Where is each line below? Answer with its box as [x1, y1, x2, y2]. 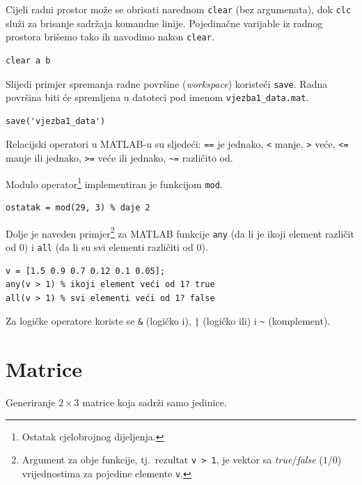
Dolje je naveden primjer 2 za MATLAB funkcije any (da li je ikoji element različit [6, 224, 354, 240]
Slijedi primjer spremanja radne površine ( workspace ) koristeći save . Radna [6, 76, 328, 91]
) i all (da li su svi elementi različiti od [24, 239, 194, 254]
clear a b [6, 55, 51, 66]
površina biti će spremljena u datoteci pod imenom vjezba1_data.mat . [6, 90, 309, 105]
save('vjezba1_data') [6, 116, 106, 126]
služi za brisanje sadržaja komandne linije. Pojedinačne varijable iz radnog [6, 15, 323, 30]
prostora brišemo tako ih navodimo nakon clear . [6, 29, 214, 44]
